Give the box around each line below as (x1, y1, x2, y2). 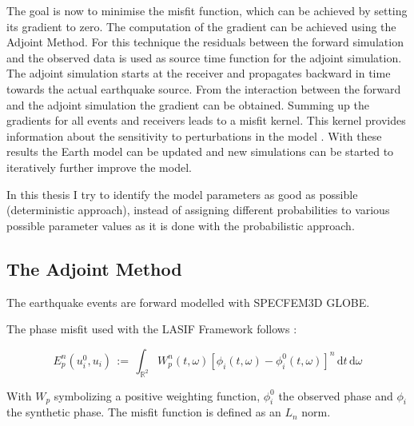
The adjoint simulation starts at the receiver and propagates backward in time (6, 65, 391, 82)
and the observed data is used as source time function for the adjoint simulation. (6, 49, 402, 66)
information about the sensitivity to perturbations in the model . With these (6, 127, 382, 144)
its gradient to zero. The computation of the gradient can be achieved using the (6, 18, 396, 34)
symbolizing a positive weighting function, (54, 387, 261, 404)
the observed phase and (278, 387, 393, 404)
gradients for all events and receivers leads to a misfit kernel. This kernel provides (6, 112, 406, 129)
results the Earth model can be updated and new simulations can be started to (6, 143, 394, 160)
